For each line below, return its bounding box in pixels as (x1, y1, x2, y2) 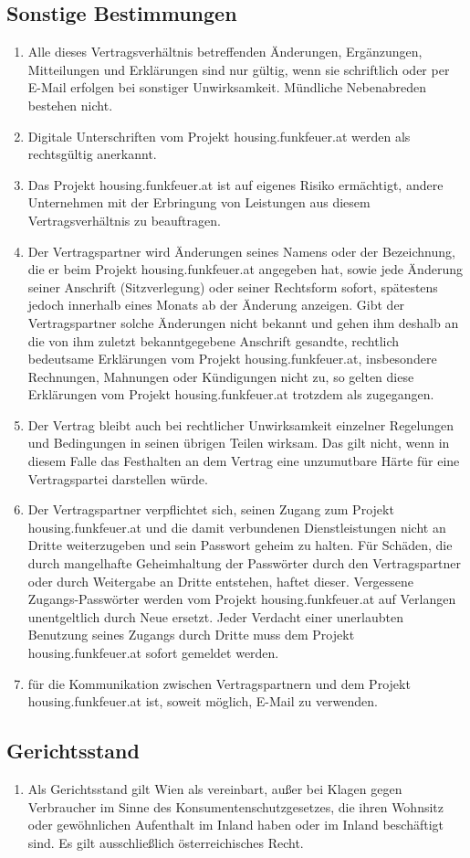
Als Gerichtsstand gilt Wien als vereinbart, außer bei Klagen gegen (27, 779, 402, 798)
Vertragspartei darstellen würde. (27, 469, 208, 488)
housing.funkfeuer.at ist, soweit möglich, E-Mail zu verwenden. (27, 692, 378, 711)
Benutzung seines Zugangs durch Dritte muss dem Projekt (27, 625, 355, 644)
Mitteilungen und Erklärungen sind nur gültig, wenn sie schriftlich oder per (27, 59, 450, 79)
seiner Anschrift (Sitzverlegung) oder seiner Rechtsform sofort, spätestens (27, 277, 438, 296)
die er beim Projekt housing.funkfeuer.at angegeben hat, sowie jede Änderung (27, 260, 463, 279)
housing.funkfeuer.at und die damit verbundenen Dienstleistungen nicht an (27, 517, 446, 536)
